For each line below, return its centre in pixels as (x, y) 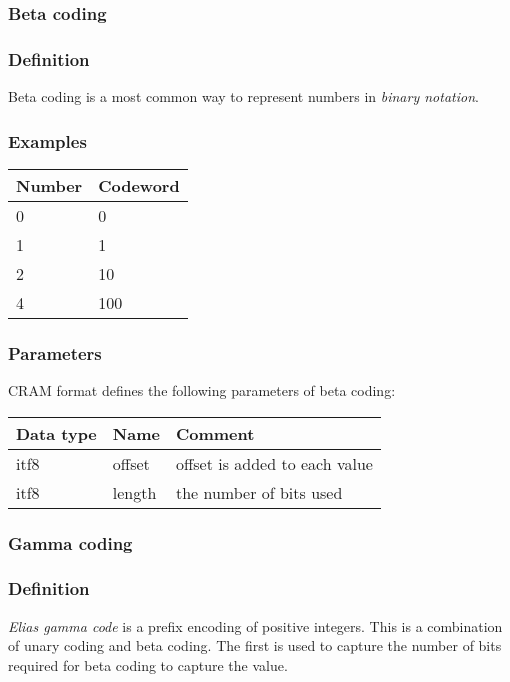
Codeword (139, 185)
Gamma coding (70, 542)
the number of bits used (259, 492)
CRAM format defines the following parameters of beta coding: (202, 390)
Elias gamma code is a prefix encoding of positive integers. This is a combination (255, 625)
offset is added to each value (274, 463)
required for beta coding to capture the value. (148, 664)
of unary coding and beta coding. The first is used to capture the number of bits (255, 645)
